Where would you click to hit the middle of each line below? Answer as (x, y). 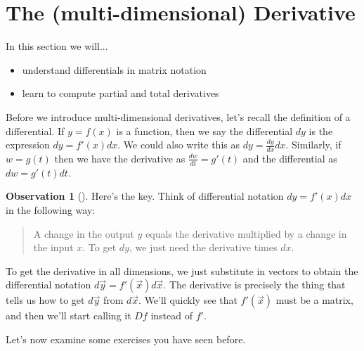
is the (321, 130)
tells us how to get (45, 300)
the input (53, 247)
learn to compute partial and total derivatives (121, 93)
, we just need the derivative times (203, 247)
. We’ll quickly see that (188, 300)
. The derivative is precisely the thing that (254, 285)
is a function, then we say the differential (204, 130)
